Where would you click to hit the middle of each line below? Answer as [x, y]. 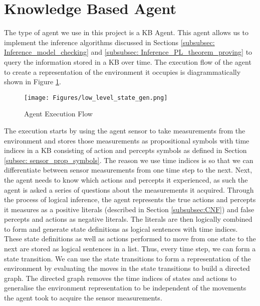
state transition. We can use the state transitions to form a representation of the [127, 258]
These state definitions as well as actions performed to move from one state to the [130, 239]
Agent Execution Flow [58, 114]
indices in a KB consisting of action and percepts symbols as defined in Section [125, 150]
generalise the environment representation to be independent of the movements [125, 288]
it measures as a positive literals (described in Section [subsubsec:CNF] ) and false [129, 209]
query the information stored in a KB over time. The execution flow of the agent [128, 61]
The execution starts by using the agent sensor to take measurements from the [125, 130]
